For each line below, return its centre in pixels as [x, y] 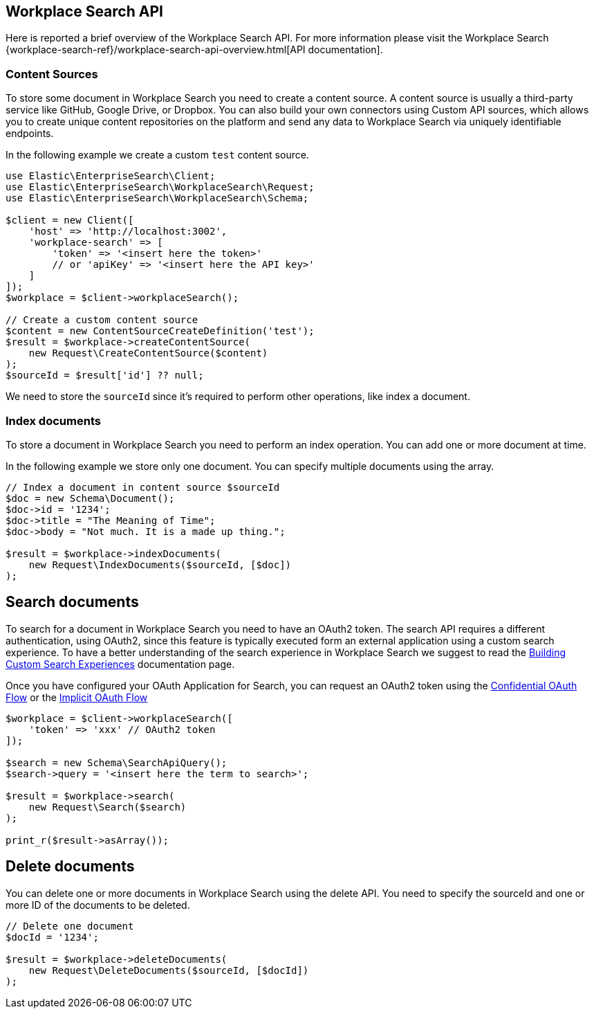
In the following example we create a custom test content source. [157, 155]
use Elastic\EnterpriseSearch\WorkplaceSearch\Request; [160, 187]
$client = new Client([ [70, 220]
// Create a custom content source [102, 320]
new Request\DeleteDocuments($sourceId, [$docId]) [169, 970]
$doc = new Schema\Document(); [90, 498]
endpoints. [30, 134]
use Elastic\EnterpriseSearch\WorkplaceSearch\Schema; [157, 198]
